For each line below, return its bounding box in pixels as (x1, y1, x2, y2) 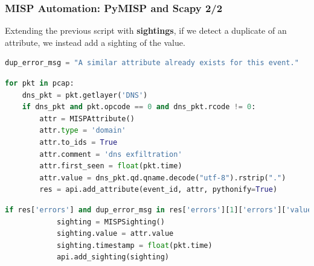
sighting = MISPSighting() (56, 217, 165, 226)
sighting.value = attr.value (56, 229, 174, 238)
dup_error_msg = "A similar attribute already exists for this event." (5, 59, 299, 68)
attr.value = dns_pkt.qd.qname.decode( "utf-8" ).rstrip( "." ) (39, 173, 286, 182)
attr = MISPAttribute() (39, 114, 135, 123)
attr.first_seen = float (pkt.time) (39, 162, 182, 171)
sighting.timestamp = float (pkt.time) (56, 241, 213, 250)
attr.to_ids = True (39, 138, 118, 147)
